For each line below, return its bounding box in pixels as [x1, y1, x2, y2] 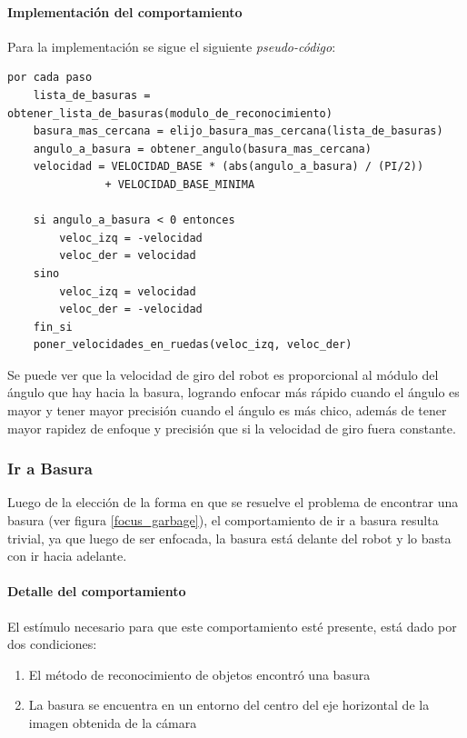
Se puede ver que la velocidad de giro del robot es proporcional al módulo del [7, 364, 439, 384]
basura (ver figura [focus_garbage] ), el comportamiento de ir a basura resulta [7, 511, 439, 530]
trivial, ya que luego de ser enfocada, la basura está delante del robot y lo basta [7, 528, 452, 547]
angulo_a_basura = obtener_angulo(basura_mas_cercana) [33, 142, 372, 155]
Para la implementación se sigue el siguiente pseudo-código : [7, 36, 336, 55]
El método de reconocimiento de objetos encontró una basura [28, 664, 371, 683]
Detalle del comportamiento [7, 582, 186, 601]
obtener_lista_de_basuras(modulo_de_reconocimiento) [7, 106, 333, 120]
